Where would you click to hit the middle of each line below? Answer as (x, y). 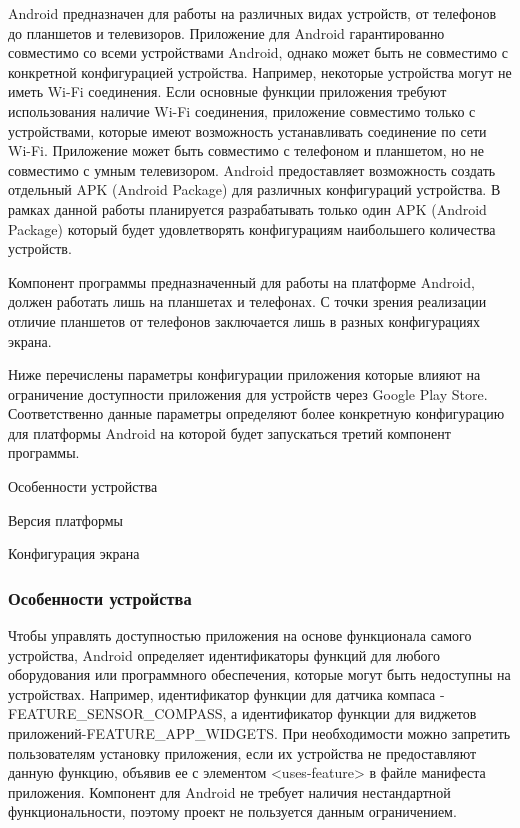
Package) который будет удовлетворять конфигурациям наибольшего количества (252, 228)
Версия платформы (65, 519)
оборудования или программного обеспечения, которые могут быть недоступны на (259, 674)
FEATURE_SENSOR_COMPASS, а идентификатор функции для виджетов (242, 713)
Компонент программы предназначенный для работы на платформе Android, (241, 281)
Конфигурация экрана (74, 553)
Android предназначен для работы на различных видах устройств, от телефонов (252, 13)
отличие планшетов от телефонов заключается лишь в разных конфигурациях (244, 320)
